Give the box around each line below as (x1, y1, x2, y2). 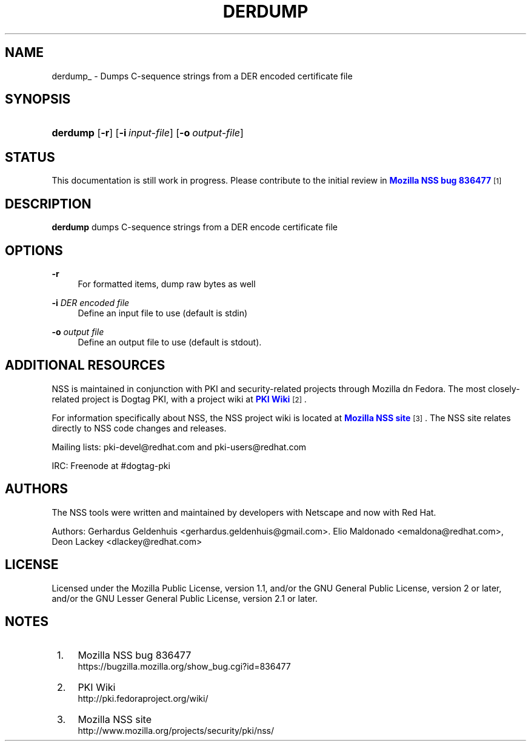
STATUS (5, 149, 55, 165)
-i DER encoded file (52, 297, 130, 308)
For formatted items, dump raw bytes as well (78, 278, 256, 289)
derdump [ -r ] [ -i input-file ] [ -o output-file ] (52, 127, 244, 139)
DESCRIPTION (5, 196, 92, 211)
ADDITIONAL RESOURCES (5, 358, 165, 373)
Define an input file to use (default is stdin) (78, 307, 248, 318)
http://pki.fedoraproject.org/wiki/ (78, 693, 209, 704)
